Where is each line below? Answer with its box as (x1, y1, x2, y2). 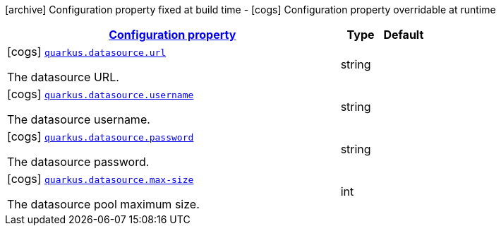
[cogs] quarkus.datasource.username (7, 87, 194, 101)
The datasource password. (7, 155, 150, 169)
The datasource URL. (7, 70, 119, 84)
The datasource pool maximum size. (7, 197, 200, 211)
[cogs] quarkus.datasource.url (7, 45, 167, 59)
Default (383, 28, 424, 42)
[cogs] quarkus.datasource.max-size (7, 172, 194, 186)
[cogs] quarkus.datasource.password (7, 129, 194, 143)
